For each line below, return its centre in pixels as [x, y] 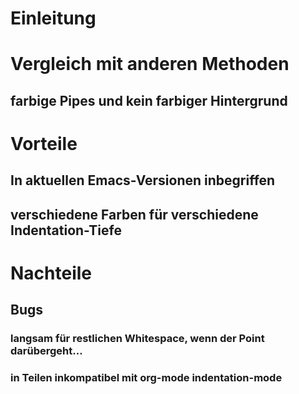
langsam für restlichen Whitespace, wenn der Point [137, 339]
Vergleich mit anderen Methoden [150, 64]
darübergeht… [46, 351]
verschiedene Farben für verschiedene [134, 214]
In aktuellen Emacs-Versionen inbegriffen [143, 180]
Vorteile [44, 143]
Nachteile [51, 273]
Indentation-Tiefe [66, 230]
